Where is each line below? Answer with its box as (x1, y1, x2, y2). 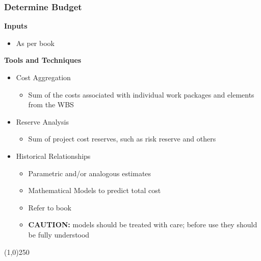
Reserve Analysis (16, 116, 69, 127)
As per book (16, 37, 55, 48)
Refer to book (28, 202, 71, 212)
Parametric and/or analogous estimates (28, 168, 151, 178)
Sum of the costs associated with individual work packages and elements (28, 89, 254, 100)
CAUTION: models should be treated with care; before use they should (28, 219, 257, 230)
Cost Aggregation (16, 72, 71, 82)
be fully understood (28, 229, 90, 240)
